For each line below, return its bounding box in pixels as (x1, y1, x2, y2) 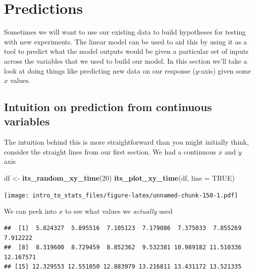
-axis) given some (199, 65, 251, 76)
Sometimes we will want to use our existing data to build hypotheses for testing (4, 27, 246, 37)
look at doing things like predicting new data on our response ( (4, 65, 196, 76)
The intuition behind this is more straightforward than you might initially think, (4, 137, 249, 147)
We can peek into (4, 206, 57, 216)
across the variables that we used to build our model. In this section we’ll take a (4, 55, 247, 66)
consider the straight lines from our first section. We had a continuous (4, 146, 216, 156)
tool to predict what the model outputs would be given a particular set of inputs (4, 46, 249, 56)
